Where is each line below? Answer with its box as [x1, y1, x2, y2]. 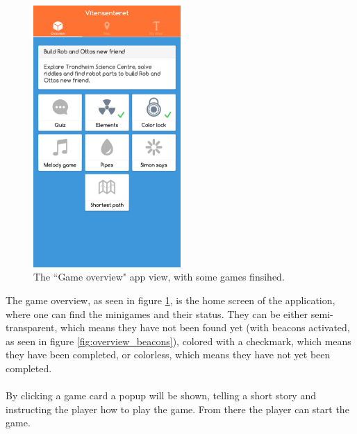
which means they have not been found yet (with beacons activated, [60, 320, 350, 335]
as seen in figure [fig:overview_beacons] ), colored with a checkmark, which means [6, 333, 351, 348]
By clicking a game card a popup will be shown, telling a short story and [6, 388, 316, 403]
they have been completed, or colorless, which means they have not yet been [6, 347, 331, 362]
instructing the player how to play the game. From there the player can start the [6, 401, 349, 416]
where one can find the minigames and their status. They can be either [6, 306, 308, 321]
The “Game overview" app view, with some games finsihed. [33, 269, 285, 284]
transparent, [6, 320, 58, 335]
